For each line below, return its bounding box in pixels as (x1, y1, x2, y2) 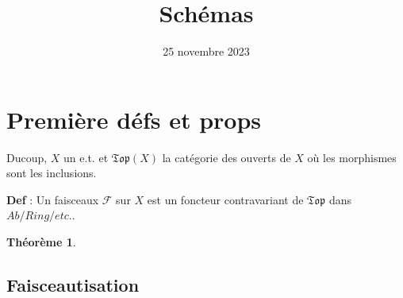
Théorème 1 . (6, 234, 76, 250)
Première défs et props (6, 103, 262, 135)
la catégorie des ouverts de (162, 149, 291, 165)
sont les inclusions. (6, 164, 97, 181)
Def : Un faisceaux (6, 191, 99, 207)
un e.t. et (63, 149, 109, 165)
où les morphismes (307, 149, 397, 165)
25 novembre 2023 (163, 43, 250, 60)
